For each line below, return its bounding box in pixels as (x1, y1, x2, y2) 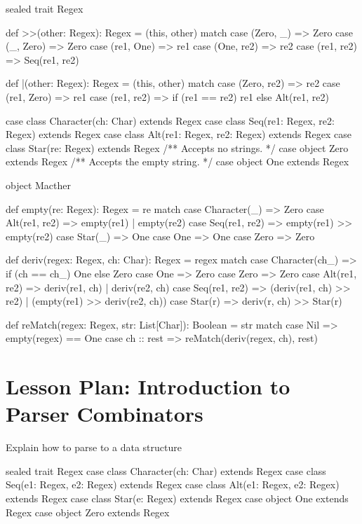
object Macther (6, 177, 71, 192)
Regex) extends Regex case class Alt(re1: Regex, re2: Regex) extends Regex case (6, 127, 351, 142)
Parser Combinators (6, 399, 203, 428)
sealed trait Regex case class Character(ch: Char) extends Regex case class (6, 463, 326, 478)
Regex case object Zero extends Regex (6, 504, 170, 519)
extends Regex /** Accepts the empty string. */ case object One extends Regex (6, 154, 349, 169)
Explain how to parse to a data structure (6, 440, 182, 455)
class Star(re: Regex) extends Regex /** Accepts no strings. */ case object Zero (6, 140, 349, 155)
